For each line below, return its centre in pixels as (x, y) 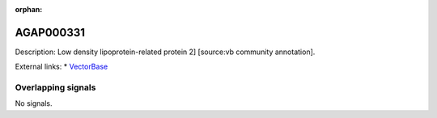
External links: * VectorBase (62, 67)
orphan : (29, 9)
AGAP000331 (50, 32)
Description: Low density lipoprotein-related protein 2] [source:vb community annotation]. (165, 52)
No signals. (34, 103)
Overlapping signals (55, 87)
